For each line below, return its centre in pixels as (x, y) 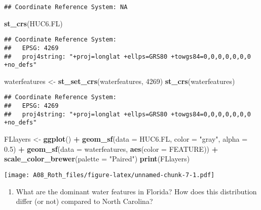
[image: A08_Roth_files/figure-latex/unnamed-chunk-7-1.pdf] (109, 175)
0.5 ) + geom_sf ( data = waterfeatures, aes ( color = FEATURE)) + (111, 149)
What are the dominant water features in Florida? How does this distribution (136, 191)
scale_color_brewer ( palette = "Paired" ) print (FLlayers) (97, 159)
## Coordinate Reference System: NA (66, 7)
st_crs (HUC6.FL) (33, 23)
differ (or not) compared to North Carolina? (84, 201)
